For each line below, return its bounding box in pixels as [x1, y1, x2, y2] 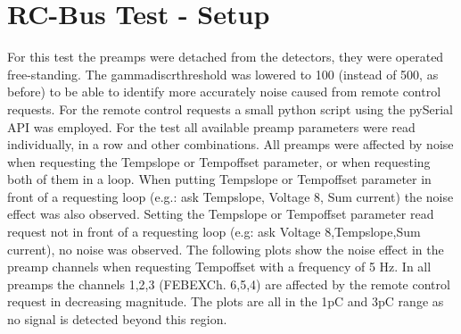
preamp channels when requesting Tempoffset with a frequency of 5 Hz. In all [7, 257, 432, 276]
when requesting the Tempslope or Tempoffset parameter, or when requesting [7, 152, 431, 171]
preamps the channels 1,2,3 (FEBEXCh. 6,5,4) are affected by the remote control [7, 274, 450, 293]
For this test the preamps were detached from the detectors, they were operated [7, 47, 444, 66]
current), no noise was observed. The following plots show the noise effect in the [7, 239, 444, 258]
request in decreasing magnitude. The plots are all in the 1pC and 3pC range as [7, 292, 444, 311]
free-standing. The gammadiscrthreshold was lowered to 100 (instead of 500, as [7, 64, 439, 83]
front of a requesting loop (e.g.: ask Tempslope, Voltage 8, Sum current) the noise [7, 187, 454, 205]
